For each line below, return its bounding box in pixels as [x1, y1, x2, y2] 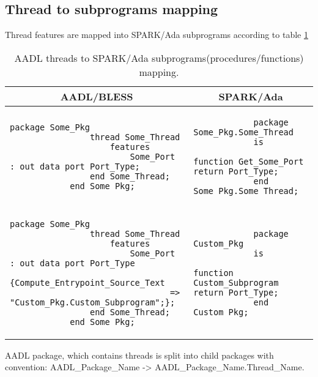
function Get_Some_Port [193, 156, 304, 166]
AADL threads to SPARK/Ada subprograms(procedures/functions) [14, 50, 304, 65]
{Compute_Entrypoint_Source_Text [10, 277, 165, 288]
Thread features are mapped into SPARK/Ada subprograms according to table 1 [5, 28, 308, 41]
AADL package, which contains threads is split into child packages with [5, 348, 274, 361]
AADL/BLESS [60, 89, 133, 103]
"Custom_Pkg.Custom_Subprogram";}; [10, 297, 176, 307]
